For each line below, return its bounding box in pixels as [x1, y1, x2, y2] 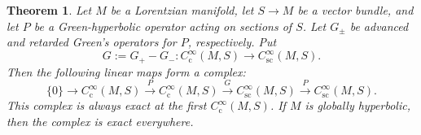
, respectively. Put [187, 33, 277, 50]
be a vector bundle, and [297, 2, 414, 18]
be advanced [349, 17, 409, 34]
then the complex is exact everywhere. [7, 112, 194, 129]
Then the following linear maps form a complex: [7, 63, 246, 80]
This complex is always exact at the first [7, 97, 207, 114]
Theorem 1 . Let [7, 2, 92, 18]
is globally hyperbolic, [305, 97, 410, 114]
